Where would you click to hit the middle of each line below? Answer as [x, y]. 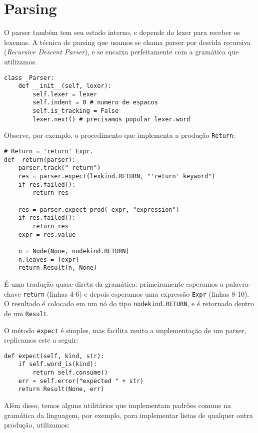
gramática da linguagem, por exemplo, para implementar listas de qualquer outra [128, 415]
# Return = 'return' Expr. [49, 152]
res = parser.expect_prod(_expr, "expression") [99, 210]
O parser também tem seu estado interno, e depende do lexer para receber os [122, 32]
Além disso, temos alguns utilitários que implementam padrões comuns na [117, 405]
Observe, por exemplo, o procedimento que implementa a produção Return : [120, 135]
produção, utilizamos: [37, 425]
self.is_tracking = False [76, 111]
